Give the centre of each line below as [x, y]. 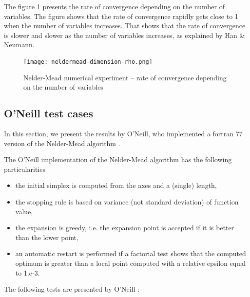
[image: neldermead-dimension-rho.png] [88, 62]
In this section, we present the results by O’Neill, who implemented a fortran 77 [123, 134]
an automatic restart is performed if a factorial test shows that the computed [131, 253]
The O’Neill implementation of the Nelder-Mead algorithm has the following [118, 159]
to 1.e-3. [28, 272]
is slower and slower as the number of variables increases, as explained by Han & [125, 35]
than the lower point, [47, 237]
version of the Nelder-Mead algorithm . [62, 143]
